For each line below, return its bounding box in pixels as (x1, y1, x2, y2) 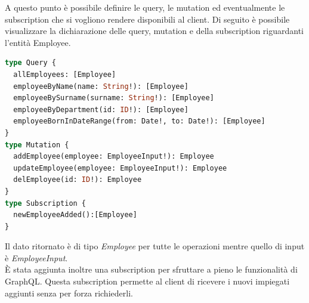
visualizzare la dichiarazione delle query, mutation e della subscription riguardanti (5, 24, 304, 37)
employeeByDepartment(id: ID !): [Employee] (13, 105, 189, 114)
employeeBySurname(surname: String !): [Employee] (13, 94, 214, 103)
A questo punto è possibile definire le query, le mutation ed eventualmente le (5, 1, 285, 13)
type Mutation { (5, 140, 69, 149)
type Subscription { (5, 199, 86, 208)
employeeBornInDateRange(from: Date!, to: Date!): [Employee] (13, 117, 265, 126)
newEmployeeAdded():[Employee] (13, 211, 137, 219)
